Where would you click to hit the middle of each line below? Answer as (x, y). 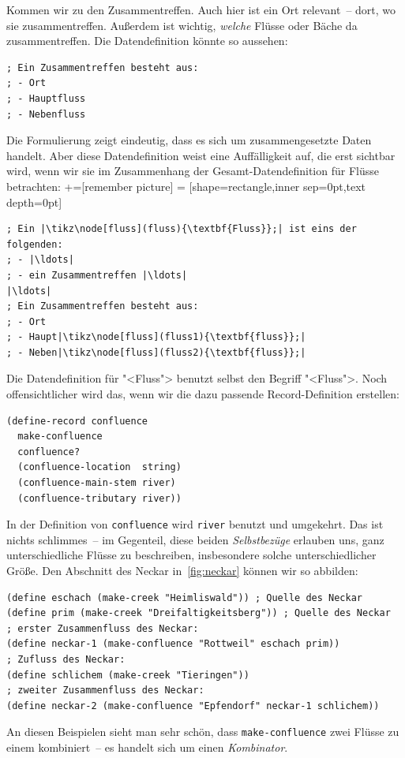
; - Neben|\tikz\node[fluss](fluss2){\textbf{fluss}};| (156, 352)
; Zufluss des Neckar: (66, 660)
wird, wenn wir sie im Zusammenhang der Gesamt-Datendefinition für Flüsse (193, 171)
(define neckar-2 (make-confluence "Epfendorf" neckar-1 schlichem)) (193, 706)
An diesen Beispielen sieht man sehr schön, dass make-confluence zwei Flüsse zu (203, 732)
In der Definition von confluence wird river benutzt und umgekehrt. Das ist (195, 524)
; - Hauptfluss (46, 98)
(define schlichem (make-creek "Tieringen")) (128, 675)
